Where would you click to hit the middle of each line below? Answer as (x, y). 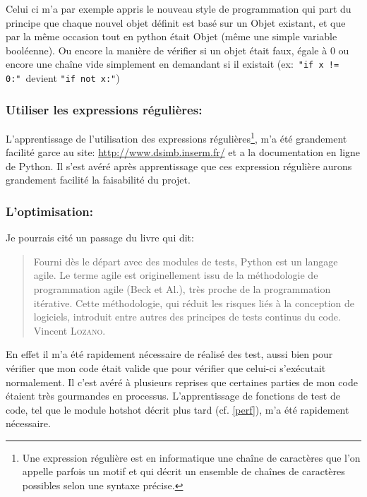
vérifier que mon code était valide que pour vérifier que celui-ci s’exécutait (166, 367)
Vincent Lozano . (70, 330)
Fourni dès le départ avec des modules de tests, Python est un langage (186, 261)
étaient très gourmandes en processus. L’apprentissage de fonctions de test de (173, 396)
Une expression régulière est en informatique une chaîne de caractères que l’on (191, 457)
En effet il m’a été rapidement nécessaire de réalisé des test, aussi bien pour (169, 354)
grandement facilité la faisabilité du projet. (98, 180)
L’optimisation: (50, 211)
